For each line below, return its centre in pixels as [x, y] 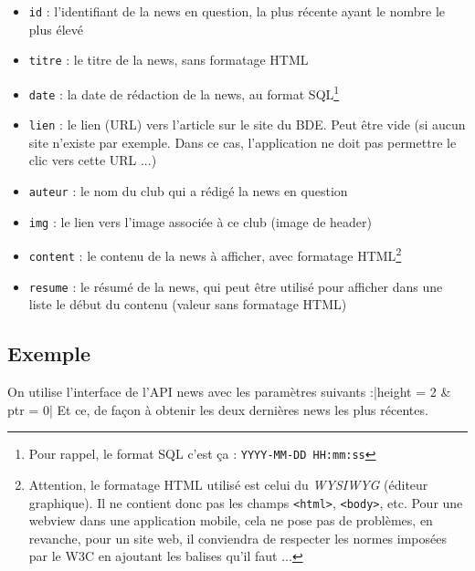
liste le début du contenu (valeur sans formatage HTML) [188, 304]
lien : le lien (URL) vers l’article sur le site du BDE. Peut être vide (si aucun [247, 125]
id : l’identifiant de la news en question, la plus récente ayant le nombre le [237, 11]
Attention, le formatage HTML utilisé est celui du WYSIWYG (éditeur [228, 484]
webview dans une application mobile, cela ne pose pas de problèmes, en [231, 520]
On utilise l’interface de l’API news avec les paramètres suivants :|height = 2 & [229, 392]
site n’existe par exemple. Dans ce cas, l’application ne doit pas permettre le [243, 142]
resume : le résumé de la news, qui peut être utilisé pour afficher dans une [236, 286]
